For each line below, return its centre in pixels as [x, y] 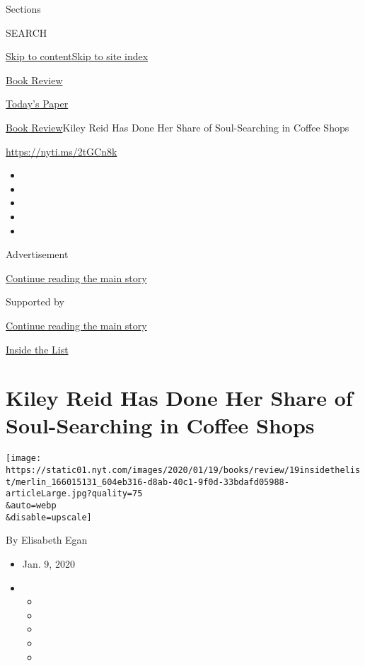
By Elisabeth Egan [47, 540]
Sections [23, 8]
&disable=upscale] [49, 517]
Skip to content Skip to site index [77, 56]
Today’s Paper [37, 104]
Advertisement [37, 254]
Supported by [35, 302]
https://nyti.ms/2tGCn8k [62, 151]
